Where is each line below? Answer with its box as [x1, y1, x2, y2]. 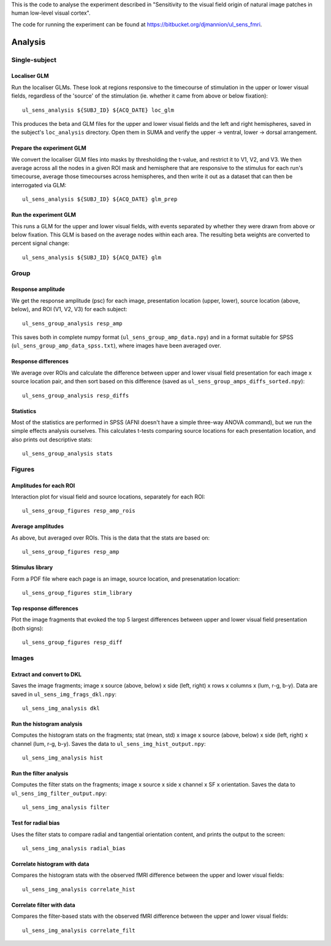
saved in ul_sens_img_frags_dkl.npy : [11, 691, 116, 698]
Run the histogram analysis [11, 720, 83, 727]
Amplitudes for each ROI [11, 482, 75, 489]
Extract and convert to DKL [11, 670, 82, 678]
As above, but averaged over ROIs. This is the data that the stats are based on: [11, 534, 210, 541]
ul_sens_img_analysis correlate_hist [22, 886, 136, 893]
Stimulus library [11, 564, 53, 571]
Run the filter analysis [11, 770, 69, 777]
